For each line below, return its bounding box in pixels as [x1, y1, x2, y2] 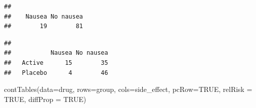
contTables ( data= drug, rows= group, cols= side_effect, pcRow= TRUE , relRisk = [4, 84, 252, 94]
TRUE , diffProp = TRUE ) [4, 93, 87, 104]
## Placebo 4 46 [4, 69, 108, 76]
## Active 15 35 [4, 59, 108, 66]
